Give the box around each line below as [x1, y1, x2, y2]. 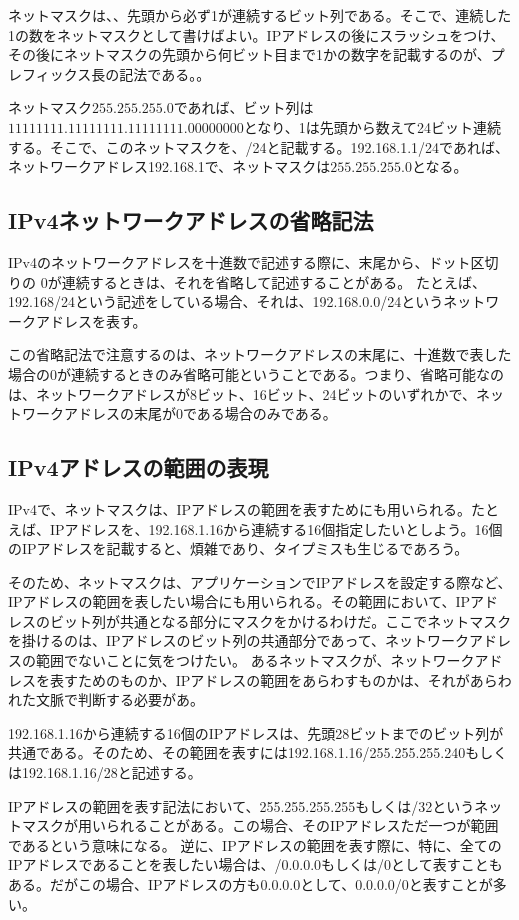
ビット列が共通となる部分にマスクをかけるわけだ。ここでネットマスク [49, 610, 512, 631]
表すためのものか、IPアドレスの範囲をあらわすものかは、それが [49, 669, 470, 690]
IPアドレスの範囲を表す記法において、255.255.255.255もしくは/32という [8, 795, 475, 816]
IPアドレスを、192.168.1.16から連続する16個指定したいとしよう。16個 [49, 518, 503, 539]
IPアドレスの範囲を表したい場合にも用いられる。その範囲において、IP [8, 591, 471, 612]
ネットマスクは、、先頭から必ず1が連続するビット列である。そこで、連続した [8, 5, 512, 25]
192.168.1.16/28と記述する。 [21, 762, 202, 783]
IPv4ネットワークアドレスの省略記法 [8, 205, 374, 236]
